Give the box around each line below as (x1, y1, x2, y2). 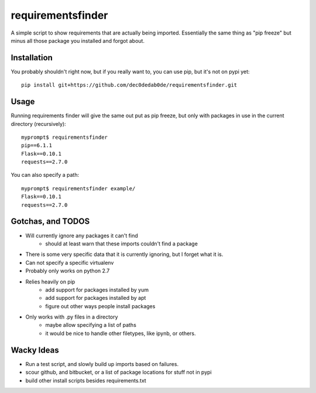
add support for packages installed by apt (45, 295, 146, 302)
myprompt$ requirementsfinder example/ (21, 185, 136, 192)
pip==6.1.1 (21, 142, 53, 149)
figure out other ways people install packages (45, 302, 156, 310)
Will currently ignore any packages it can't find (25, 232, 138, 239)
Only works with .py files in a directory (25, 313, 118, 320)
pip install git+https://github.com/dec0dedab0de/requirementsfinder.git (21, 82, 238, 88)
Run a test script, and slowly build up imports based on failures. (25, 360, 178, 367)
